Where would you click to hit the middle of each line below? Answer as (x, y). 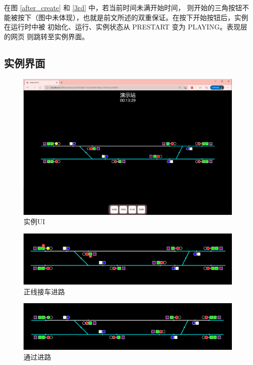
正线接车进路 (44, 291)
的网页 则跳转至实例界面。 (46, 36)
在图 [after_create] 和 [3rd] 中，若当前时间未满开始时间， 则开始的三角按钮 (123, 7)
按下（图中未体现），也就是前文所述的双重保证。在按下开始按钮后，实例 (133, 17)
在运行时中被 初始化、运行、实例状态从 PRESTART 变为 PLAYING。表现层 (126, 27)
